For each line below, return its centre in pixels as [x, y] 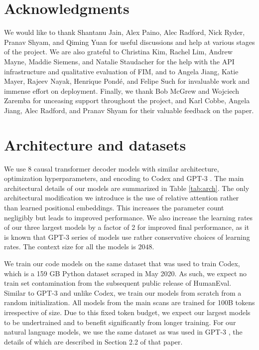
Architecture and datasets [95, 144]
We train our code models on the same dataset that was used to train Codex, [122, 263]
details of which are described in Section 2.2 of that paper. [93, 341]
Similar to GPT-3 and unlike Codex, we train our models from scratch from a [123, 292]
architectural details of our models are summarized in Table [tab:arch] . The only [127, 188]
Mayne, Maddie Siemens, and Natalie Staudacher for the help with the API [119, 61]
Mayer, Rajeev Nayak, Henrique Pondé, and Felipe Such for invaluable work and [127, 81]
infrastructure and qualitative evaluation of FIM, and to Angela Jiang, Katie [121, 71]
